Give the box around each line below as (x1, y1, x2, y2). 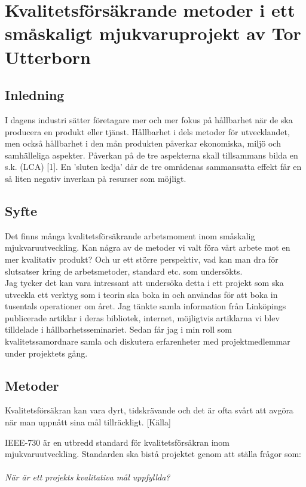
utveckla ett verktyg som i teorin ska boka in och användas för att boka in (5, 288, 278, 300)
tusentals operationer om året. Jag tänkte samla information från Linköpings (5, 300, 286, 312)
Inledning (5, 86, 65, 104)
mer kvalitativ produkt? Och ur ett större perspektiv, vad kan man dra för (5, 252, 279, 265)
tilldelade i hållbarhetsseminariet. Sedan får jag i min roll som (5, 323, 232, 336)
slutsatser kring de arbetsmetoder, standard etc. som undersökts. (5, 264, 243, 277)
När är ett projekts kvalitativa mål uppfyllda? (5, 471, 170, 483)
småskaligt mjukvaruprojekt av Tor (5, 21, 301, 45)
